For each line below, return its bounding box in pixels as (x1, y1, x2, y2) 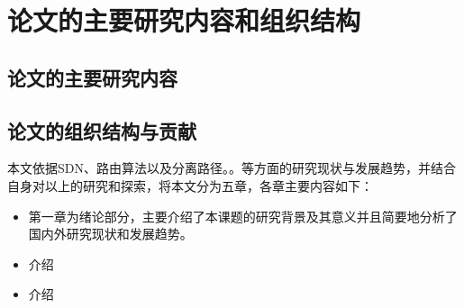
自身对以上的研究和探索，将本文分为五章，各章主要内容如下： (7, 176, 373, 195)
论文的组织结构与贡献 (7, 116, 196, 144)
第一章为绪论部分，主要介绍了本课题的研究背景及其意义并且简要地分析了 (28, 206, 458, 225)
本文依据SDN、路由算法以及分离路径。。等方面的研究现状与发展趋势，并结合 (7, 159, 456, 177)
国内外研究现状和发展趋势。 (28, 224, 193, 243)
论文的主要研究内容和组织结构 (7, 2, 361, 39)
